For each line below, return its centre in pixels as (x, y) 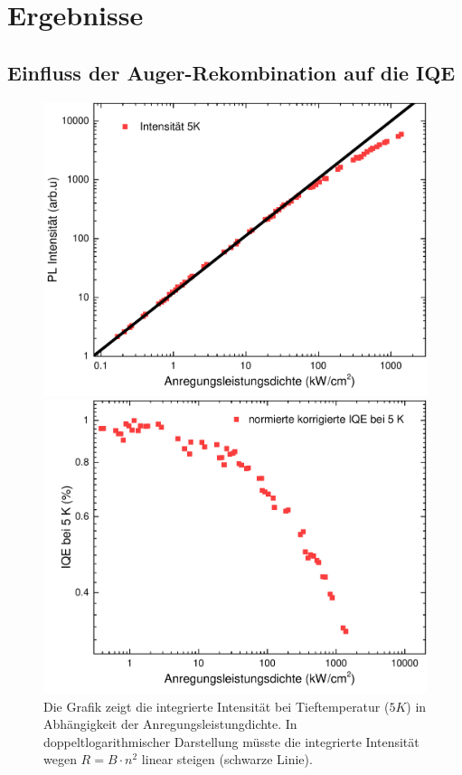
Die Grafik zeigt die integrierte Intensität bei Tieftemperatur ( (217, 706)
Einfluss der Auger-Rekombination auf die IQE (231, 72)
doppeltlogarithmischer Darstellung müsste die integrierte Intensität (231, 741)
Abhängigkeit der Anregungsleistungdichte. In (170, 724)
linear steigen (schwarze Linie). (227, 759)
